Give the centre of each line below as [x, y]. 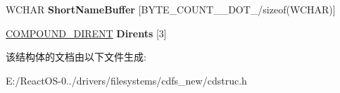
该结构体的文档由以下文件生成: [76, 57]
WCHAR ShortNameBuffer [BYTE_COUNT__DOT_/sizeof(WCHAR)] [171, 9]
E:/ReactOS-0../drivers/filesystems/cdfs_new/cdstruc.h [126, 80]
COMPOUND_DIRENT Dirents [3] [86, 33]
